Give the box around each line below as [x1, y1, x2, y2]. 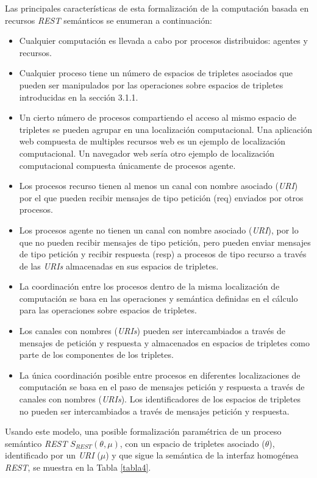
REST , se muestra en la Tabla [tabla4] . [5, 461, 151, 473]
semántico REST [5, 437, 68, 449]
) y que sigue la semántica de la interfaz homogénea [105, 449, 299, 462]
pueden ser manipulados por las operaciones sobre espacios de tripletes [19, 78, 283, 91]
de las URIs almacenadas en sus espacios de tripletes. [19, 259, 219, 272]
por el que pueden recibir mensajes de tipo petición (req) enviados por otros [19, 191, 304, 204]
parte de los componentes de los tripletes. [19, 348, 174, 361]
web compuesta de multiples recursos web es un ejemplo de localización [19, 135, 286, 148]
